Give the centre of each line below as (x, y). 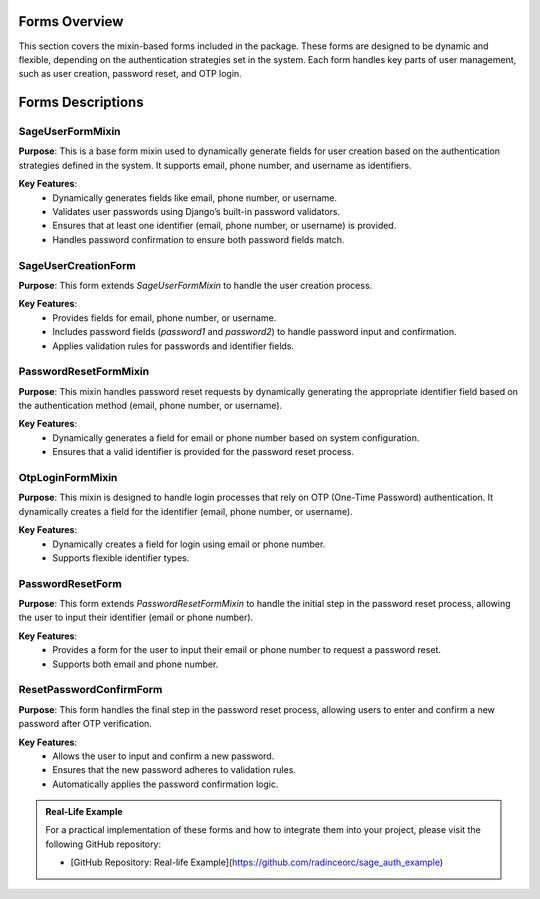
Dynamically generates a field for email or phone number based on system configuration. (236, 437)
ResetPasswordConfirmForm (90, 690)
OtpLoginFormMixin (68, 477)
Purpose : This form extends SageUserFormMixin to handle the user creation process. (195, 285)
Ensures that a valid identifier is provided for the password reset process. (203, 452)
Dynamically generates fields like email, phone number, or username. (195, 197)
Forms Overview (71, 21)
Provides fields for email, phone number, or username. (164, 317)
